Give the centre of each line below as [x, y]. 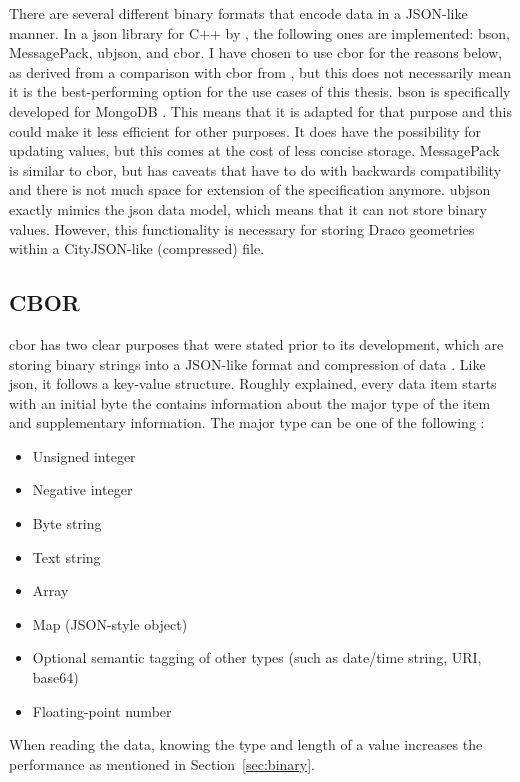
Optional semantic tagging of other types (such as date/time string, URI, [257, 657]
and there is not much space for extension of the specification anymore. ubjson [250, 189]
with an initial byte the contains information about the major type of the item [250, 402]
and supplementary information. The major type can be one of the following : [247, 422]
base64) [55, 677]
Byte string [67, 523]
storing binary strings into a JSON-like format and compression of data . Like [247, 363]
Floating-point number [102, 710]
